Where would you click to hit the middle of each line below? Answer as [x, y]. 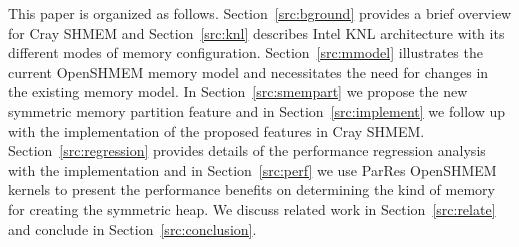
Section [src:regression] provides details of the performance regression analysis [247, 150]
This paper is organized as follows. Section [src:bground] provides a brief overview [260, 13]
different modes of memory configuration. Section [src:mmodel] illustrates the [245, 52]
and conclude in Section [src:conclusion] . [132, 228]
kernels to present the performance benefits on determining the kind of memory [251, 189]
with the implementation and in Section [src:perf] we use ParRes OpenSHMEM [252, 169]
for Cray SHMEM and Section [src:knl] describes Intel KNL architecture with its [256, 32]
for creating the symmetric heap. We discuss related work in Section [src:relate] [252, 208]
